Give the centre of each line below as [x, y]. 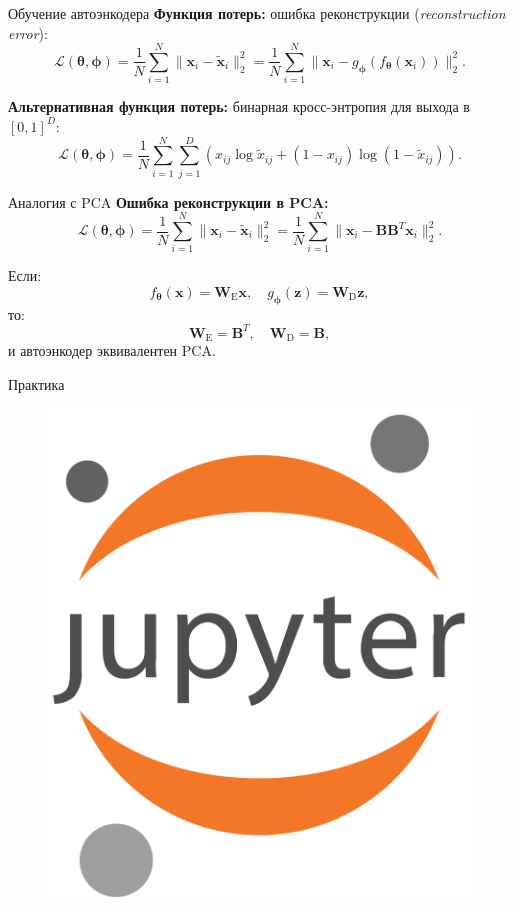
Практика [36, 383]
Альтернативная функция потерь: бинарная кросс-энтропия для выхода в [239, 106]
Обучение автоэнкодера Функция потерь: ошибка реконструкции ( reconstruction [257, 13]
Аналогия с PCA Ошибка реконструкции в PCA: [168, 201]
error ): [28, 32]
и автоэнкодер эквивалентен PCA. [112, 350]
